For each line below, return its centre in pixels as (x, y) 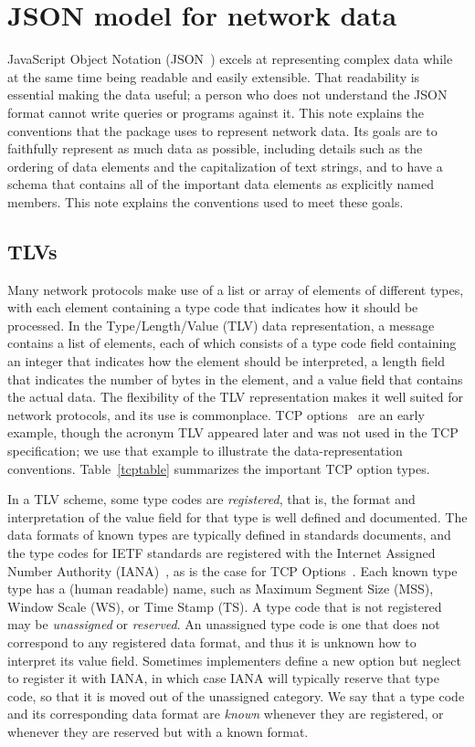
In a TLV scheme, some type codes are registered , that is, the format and (211, 499)
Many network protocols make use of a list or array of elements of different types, (236, 289)
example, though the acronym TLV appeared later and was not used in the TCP (233, 432)
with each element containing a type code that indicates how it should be (213, 307)
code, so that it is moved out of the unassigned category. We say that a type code (236, 695)
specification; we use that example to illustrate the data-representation (205, 451)
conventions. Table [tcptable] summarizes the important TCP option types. (219, 468)
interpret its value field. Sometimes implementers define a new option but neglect (234, 660)
